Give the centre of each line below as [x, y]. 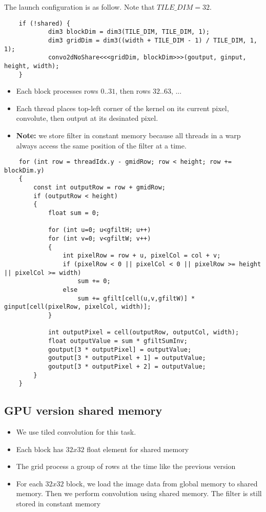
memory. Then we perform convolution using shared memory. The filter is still [139, 493]
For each [29, 483]
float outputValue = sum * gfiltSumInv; [118, 341]
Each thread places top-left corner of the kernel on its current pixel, [122, 108]
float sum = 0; [74, 213]
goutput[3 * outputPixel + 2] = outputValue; [127, 366]
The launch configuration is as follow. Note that [79, 7]
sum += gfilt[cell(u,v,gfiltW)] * [136, 298]
